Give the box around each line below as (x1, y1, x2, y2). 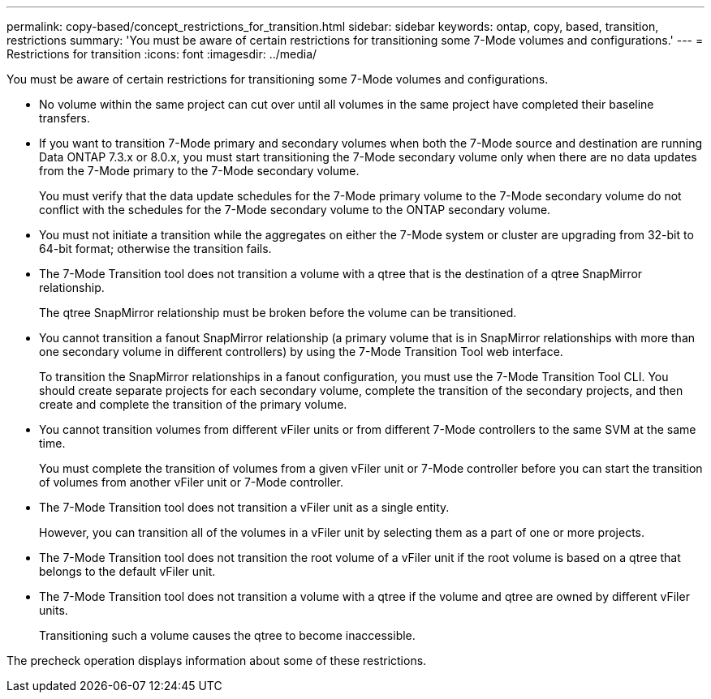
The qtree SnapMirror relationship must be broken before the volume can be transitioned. (39, 306, 517, 319)
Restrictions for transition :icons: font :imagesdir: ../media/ (6, 47, 317, 61)
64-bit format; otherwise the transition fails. (39, 242, 272, 255)
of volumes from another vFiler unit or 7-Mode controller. (39, 475, 344, 489)
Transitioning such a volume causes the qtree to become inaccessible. (39, 628, 416, 642)
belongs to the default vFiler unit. (39, 564, 216, 578)
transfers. (39, 111, 90, 125)
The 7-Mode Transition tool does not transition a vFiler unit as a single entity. (39, 500, 450, 514)
